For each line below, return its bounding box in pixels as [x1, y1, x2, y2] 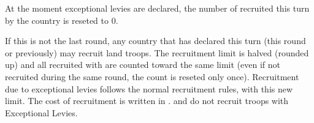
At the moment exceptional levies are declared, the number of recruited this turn [5, 2, 310, 14]
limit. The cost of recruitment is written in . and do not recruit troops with [5, 94, 289, 107]
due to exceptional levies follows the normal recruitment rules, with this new [5, 82, 293, 95]
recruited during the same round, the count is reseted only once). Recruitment [5, 70, 299, 83]
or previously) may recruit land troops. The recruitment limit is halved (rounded [5, 46, 309, 59]
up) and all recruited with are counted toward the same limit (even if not [5, 58, 281, 71]
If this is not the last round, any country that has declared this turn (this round [5, 34, 306, 47]
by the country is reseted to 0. [5, 13, 118, 26]
